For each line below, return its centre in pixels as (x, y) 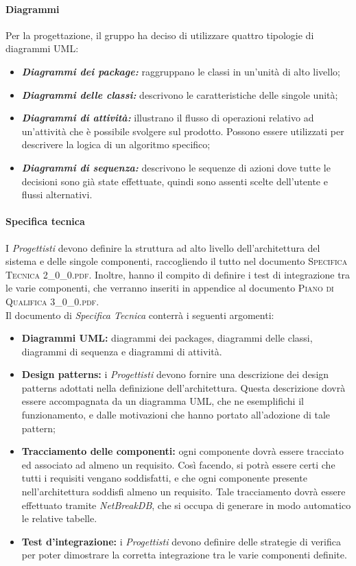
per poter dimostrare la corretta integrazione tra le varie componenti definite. (184, 555)
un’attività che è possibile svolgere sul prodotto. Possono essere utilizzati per (183, 131)
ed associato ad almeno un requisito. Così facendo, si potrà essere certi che (178, 464)
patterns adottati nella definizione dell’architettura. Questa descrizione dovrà (183, 387)
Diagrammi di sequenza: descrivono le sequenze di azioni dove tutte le (176, 167)
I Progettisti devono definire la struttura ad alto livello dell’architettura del (163, 247)
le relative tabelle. (59, 518)
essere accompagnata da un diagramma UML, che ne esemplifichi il (163, 401)
